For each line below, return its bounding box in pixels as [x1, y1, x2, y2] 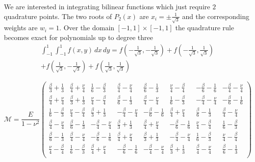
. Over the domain [59, 22, 115, 33]
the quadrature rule [175, 22, 234, 33]
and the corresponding [182, 11, 250, 21]
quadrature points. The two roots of [4, 11, 112, 21]
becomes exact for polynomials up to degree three [4, 32, 153, 42]
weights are [4, 22, 38, 33]
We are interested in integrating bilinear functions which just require [4, 1, 210, 11]
